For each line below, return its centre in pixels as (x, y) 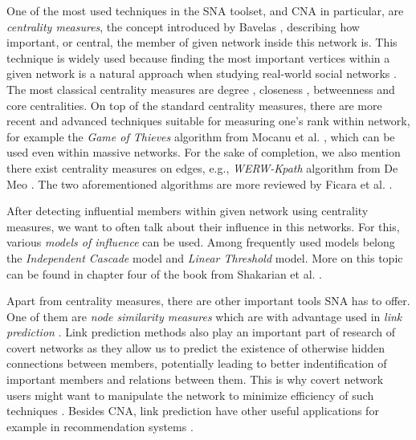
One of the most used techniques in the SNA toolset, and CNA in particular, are (205, 10)
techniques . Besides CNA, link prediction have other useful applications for (193, 411)
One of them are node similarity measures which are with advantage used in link (204, 316)
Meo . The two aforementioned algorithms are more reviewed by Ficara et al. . (200, 183)
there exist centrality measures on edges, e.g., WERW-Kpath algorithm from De (202, 167)
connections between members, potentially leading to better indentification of (197, 363)
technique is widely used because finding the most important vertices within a (198, 57)
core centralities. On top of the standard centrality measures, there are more (194, 105)
